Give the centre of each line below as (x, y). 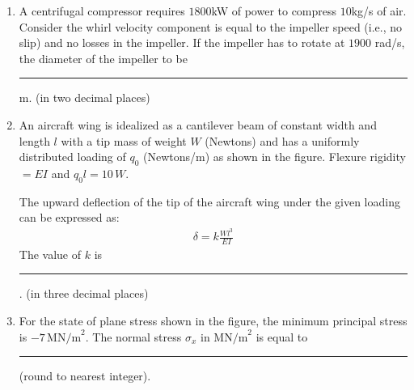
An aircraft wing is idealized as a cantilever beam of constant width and (198, 124)
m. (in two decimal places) (84, 97)
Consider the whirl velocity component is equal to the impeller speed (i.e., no (211, 26)
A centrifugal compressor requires (102, 11)
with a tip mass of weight (124, 140)
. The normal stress (133, 336)
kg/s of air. (379, 11)
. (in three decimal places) (84, 293)
